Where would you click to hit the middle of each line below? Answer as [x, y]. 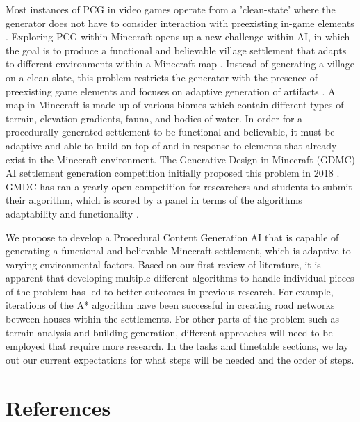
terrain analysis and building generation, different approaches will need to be [169, 332]
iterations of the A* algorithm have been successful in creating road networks [170, 305]
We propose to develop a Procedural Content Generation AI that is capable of [172, 237]
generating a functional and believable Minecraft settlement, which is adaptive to [178, 251]
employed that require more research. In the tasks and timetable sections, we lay [177, 346]
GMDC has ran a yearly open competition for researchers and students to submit [179, 186]
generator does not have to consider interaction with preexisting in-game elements [180, 23]
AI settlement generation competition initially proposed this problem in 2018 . [173, 173]
